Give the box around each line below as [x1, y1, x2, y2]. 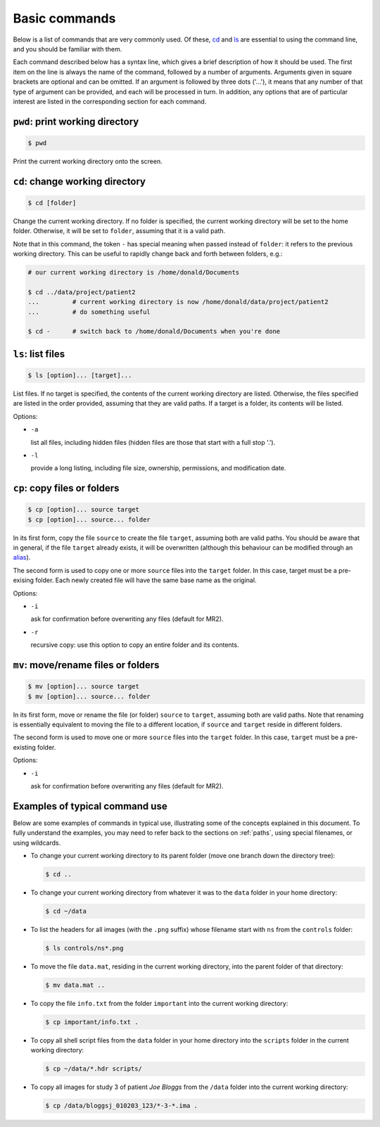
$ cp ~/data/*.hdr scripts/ [45, 1065, 142, 1073]
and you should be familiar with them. [13, 44, 122, 53]
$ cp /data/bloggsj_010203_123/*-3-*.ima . [45, 1102, 198, 1110]
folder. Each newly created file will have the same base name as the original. [35, 576, 257, 584]
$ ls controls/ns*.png [45, 944, 124, 952]
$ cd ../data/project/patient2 [27, 288, 137, 296]
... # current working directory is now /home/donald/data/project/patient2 [27, 298, 329, 306]
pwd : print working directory [13, 115, 139, 127]
